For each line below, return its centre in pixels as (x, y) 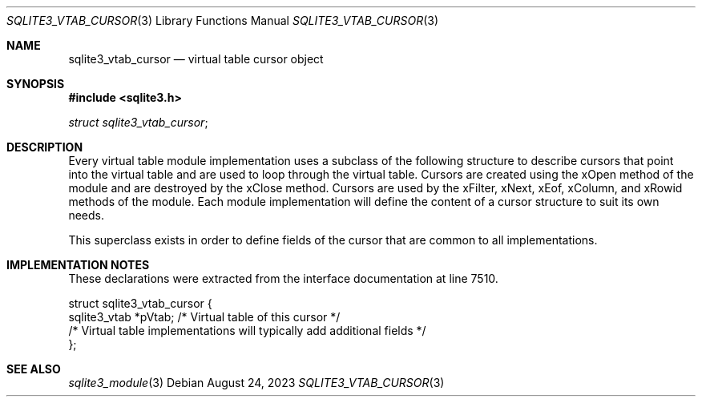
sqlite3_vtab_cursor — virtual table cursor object (196, 59)
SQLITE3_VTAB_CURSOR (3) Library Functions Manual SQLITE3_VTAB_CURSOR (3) (223, 20)
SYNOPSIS (36, 84)
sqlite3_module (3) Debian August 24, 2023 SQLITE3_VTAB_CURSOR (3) (256, 383)
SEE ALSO (34, 369)
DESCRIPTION (45, 147)
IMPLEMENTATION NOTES (78, 265)
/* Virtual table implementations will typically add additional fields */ (247, 330)
